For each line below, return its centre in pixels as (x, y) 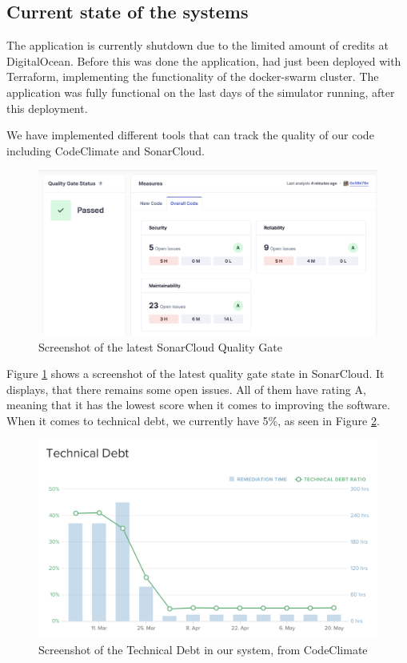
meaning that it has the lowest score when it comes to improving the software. (198, 405)
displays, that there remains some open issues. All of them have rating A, (186, 389)
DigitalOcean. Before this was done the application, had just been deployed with (204, 60)
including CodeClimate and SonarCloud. (106, 150)
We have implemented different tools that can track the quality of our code (190, 135)
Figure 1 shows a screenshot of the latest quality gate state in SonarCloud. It (196, 374)
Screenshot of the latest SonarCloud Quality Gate (160, 346)
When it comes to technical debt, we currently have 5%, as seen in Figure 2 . (193, 420)
